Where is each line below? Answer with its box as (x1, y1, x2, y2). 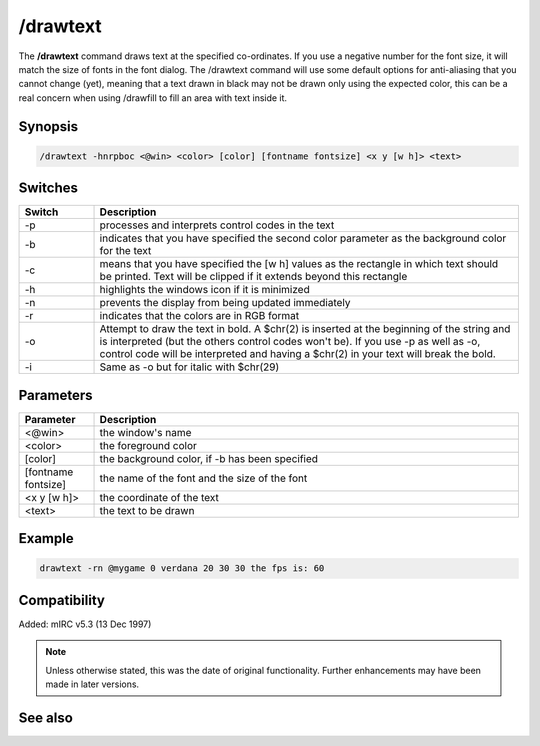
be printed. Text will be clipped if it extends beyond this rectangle (99, 270, 408, 284)
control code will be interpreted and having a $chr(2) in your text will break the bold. (99, 347, 497, 361)
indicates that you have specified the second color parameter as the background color (99, 231, 507, 245)
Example (18, 530, 74, 547)
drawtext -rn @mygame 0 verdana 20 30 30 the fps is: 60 (39, 563, 325, 574)
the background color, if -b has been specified (99, 451, 319, 465)
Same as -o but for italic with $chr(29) (99, 360, 280, 374)
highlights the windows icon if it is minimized (99, 283, 310, 297)
